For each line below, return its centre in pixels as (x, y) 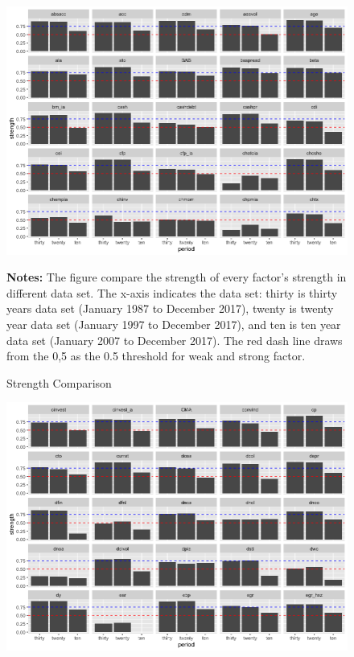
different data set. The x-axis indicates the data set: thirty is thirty (172, 292)
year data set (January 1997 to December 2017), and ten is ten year (174, 324)
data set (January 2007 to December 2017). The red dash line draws (175, 340)
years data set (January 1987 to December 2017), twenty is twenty (170, 308)
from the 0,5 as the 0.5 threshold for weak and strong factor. (156, 356)
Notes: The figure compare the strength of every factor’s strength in (177, 277)
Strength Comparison (59, 382)
